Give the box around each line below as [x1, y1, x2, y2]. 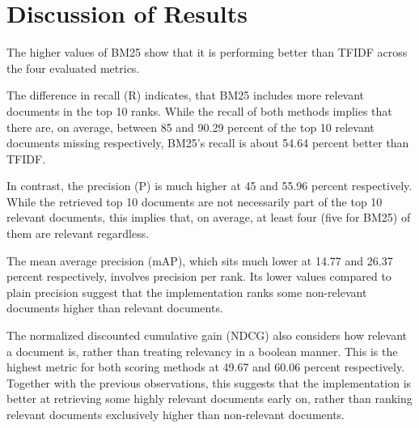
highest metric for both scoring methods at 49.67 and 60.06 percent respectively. [6, 358, 405, 375]
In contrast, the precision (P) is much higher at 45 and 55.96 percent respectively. [6, 177, 413, 194]
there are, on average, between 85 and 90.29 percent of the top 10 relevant [6, 118, 375, 135]
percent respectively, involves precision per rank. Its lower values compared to [6, 268, 391, 285]
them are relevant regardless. [6, 225, 150, 242]
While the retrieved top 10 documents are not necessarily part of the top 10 [6, 193, 383, 210]
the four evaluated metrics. [6, 59, 140, 76]
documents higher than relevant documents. [6, 299, 223, 316]
